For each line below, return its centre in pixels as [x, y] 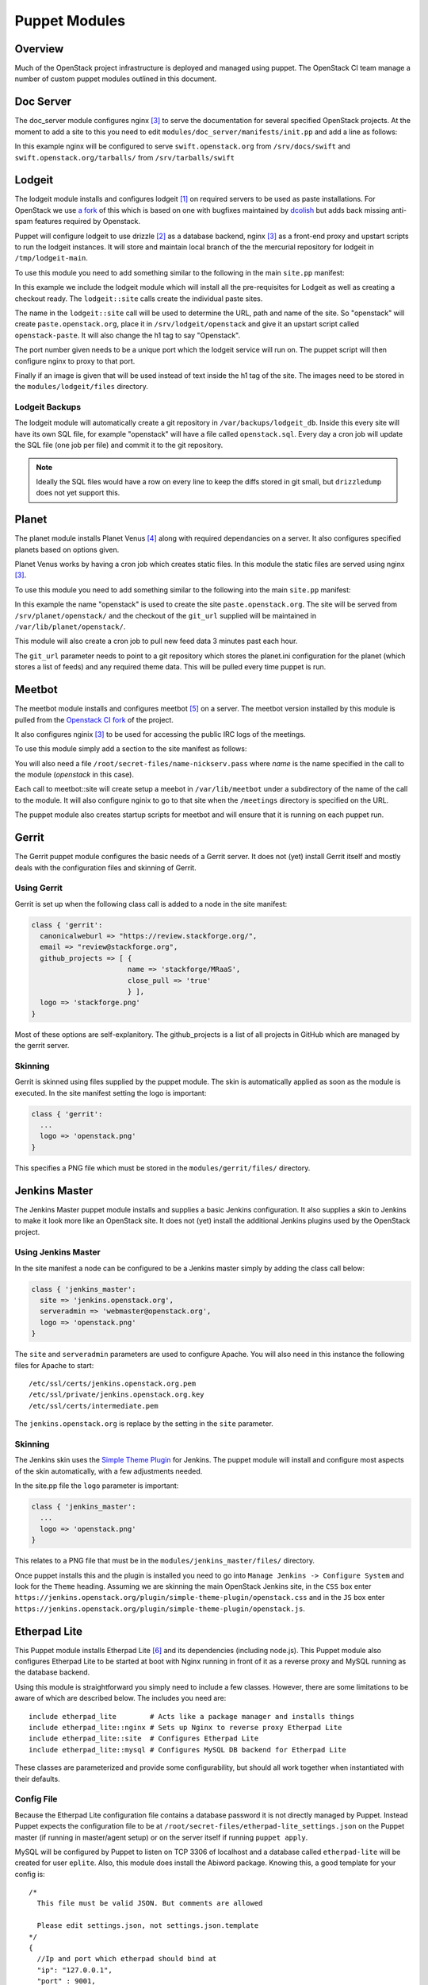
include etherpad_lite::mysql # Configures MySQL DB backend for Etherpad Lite [187, 1750]
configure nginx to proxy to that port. [75, 360]
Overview [39, 49]
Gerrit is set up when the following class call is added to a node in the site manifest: [151, 904]
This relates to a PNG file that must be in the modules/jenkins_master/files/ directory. [164, 1561]
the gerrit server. [42, 1046]
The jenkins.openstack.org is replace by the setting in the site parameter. [144, 1424]
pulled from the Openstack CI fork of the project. [94, 719]
